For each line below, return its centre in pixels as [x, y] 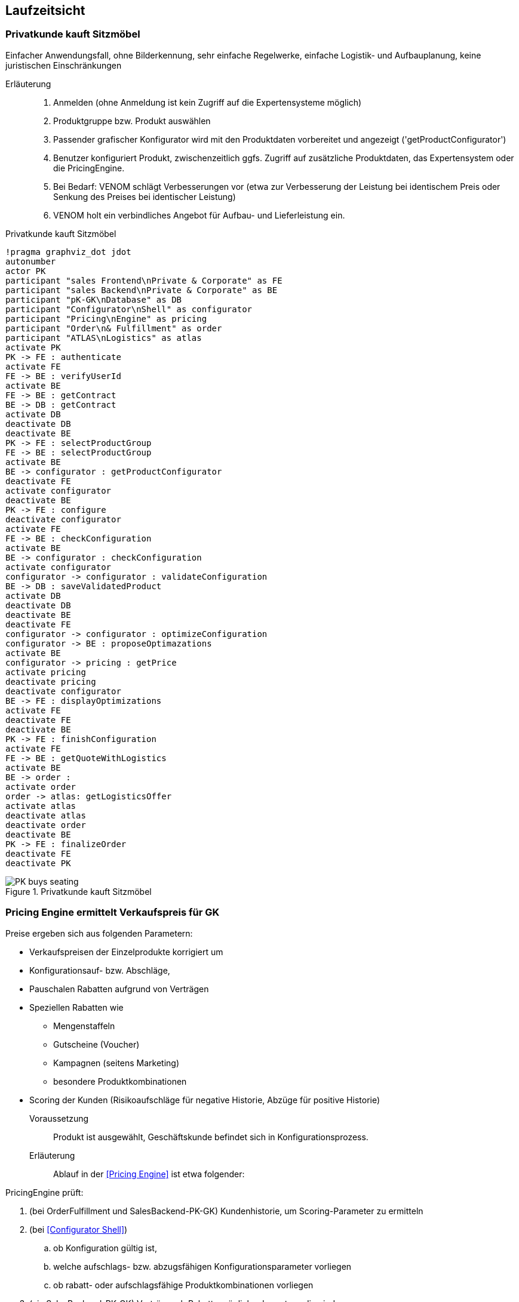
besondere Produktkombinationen [120, 1081]
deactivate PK [38, 863]
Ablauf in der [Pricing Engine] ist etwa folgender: [149, 1174]
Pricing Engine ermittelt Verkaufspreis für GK [113, 912]
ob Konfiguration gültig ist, [105, 1248]
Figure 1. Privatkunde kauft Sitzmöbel [79, 891]
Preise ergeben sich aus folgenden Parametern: [99, 933]
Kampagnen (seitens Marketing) [116, 1063]
